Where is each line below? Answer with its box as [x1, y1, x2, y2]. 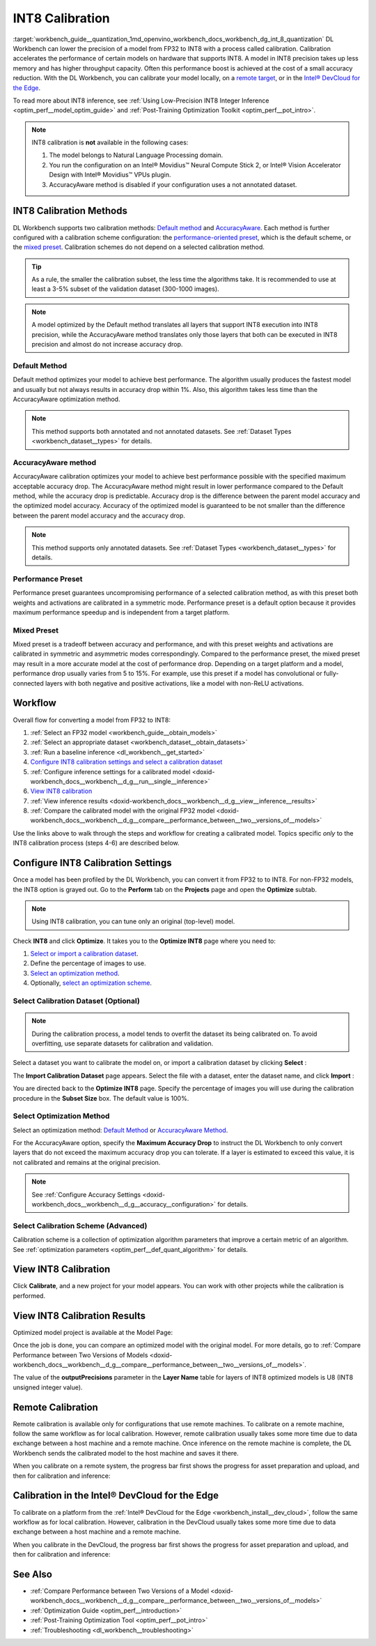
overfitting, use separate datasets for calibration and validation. [31, 1039, 214, 1048]
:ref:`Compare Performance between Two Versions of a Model [30, 1587, 209, 1595]
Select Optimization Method [13, 1111, 110, 1121]
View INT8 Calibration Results [13, 1310, 146, 1322]
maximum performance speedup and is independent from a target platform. [13, 607, 230, 617]
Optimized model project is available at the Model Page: [13, 1328, 173, 1336]
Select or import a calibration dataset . [30, 949, 139, 958]
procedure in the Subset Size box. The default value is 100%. [13, 1094, 189, 1102]
